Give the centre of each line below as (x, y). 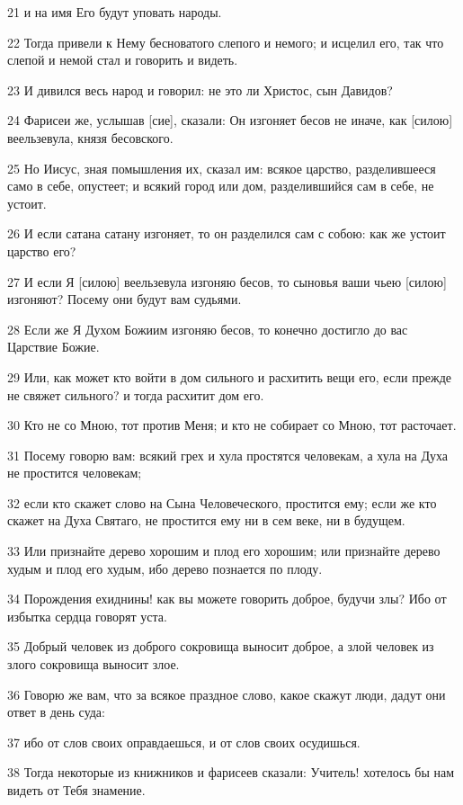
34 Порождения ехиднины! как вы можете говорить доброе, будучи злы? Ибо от (227, 599)
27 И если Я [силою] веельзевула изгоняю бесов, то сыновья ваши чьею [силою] (227, 281)
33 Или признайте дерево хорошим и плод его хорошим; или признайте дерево (224, 551)
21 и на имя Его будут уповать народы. (115, 12)
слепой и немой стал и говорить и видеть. (123, 60)
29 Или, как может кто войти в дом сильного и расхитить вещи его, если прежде (229, 376)
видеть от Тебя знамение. (76, 790)
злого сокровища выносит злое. (93, 664)
